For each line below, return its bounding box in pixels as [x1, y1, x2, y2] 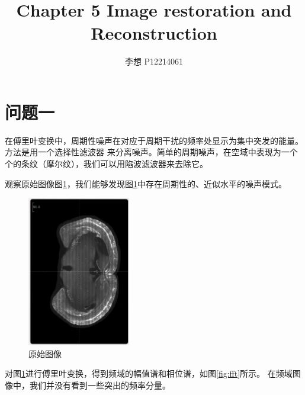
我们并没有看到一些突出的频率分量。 [29, 379, 171, 391]
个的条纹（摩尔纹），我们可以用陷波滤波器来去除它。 [5, 158, 208, 170]
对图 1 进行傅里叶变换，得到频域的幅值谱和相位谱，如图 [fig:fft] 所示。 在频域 [5, 367, 293, 380]
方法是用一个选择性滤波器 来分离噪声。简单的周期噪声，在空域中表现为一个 [5, 146, 298, 158]
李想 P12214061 [124, 55, 184, 68]
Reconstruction [91, 21, 217, 45]
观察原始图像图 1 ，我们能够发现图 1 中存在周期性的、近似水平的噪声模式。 [5, 177, 287, 190]
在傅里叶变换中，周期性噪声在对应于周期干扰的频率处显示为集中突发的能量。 [5, 134, 303, 146]
